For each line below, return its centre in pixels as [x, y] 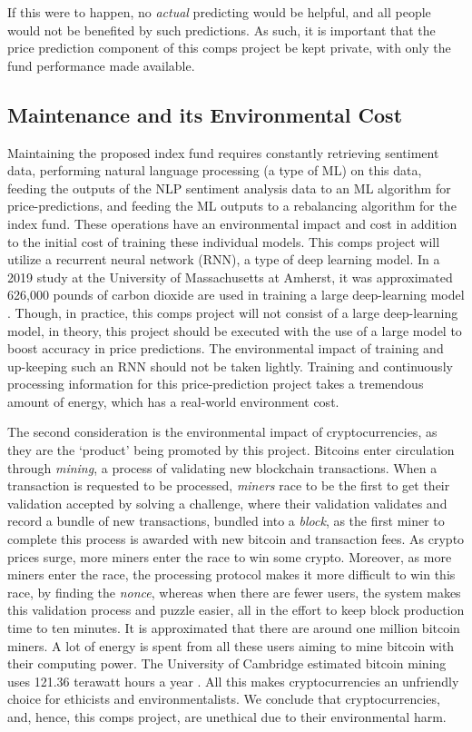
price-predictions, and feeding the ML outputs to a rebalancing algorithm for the [232, 206]
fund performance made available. [101, 65]
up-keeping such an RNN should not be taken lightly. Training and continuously [230, 366]
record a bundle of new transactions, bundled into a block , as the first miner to [226, 521]
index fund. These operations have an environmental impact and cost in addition [232, 223]
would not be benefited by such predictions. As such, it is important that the [221, 30]
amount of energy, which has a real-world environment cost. [173, 401]
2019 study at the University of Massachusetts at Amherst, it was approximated [230, 277]
